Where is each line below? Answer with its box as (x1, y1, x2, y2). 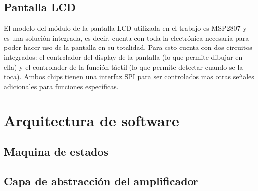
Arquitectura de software (4, 110, 179, 130)
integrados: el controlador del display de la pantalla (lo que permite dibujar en (4, 51, 243, 62)
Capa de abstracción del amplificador (4, 173, 198, 188)
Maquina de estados (4, 144, 109, 159)
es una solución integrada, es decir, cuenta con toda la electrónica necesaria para (4, 32, 249, 43)
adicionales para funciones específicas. (4, 81, 119, 91)
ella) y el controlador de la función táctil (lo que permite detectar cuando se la (4, 61, 243, 72)
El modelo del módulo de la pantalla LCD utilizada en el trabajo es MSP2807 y (4, 23, 247, 33)
